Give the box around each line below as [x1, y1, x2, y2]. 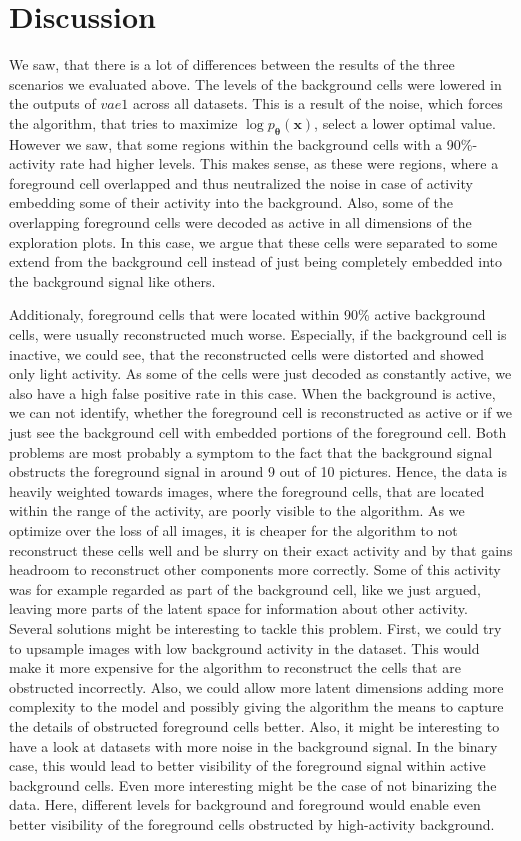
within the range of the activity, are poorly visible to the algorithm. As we [9, 500, 465, 521]
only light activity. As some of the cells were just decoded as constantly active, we [9, 363, 512, 384]
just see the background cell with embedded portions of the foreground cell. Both [9, 422, 507, 443]
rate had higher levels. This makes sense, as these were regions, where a [59, 153, 499, 174]
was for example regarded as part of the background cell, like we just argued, [9, 578, 481, 599]
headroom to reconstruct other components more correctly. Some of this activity [9, 559, 501, 580]
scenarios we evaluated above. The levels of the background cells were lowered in [9, 73, 502, 94]
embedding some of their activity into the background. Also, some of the [9, 192, 454, 213]
